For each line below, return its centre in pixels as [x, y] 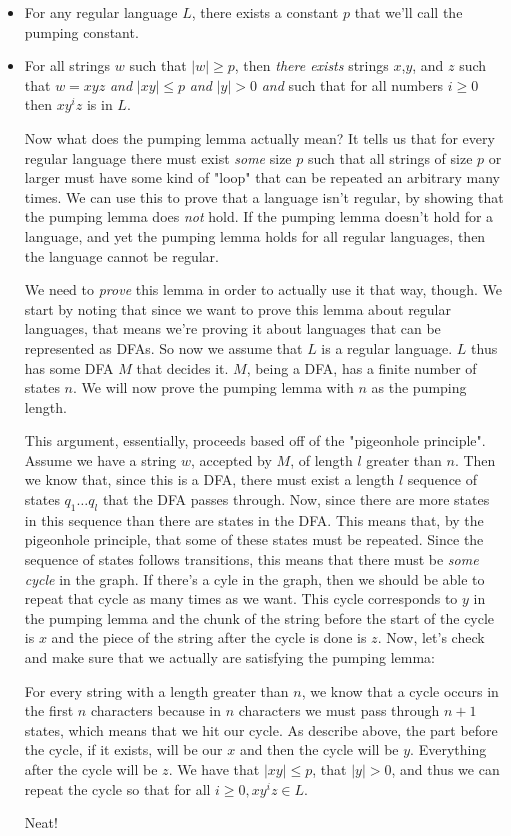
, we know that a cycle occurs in [400, 690]
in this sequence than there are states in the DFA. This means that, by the [254, 519]
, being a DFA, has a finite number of [361, 367]
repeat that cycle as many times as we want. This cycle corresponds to [241, 598]
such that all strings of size [390, 157]
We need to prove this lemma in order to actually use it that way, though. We [263, 289]
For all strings [67, 65]
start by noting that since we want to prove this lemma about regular [237, 308]
